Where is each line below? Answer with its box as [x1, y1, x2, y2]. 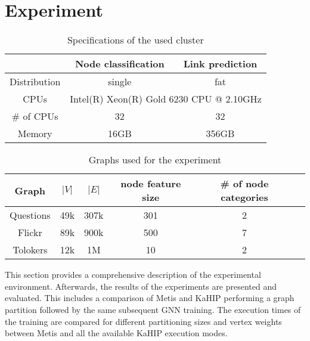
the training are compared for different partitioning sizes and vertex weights [5, 315, 282, 327]
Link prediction [183, 57, 258, 71]
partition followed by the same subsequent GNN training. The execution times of [5, 303, 301, 315]
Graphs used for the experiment [88, 153, 222, 167]
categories [221, 190, 268, 204]
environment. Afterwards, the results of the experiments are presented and [5, 280, 277, 292]
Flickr [17, 225, 42, 240]
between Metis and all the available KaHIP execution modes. [5, 327, 228, 339]
